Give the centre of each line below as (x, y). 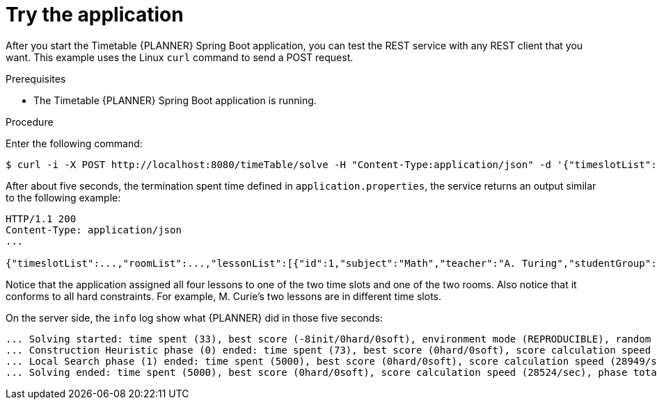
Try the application (95, 15)
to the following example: (63, 197)
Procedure (30, 122)
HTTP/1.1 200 (41, 218)
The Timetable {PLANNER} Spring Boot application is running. (175, 100)
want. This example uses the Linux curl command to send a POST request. (180, 57)
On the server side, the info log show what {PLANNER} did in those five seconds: (194, 317)
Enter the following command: (74, 143)
